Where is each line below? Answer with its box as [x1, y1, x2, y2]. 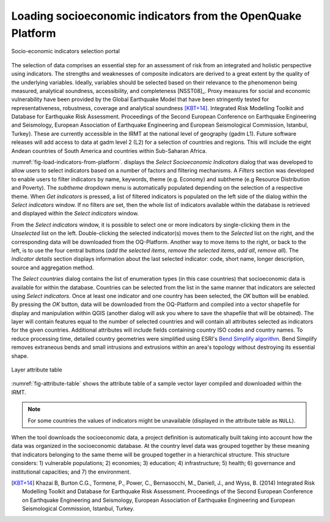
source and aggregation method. [11, 264, 94, 271]
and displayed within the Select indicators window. [11, 210, 139, 217]
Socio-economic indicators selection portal [11, 48, 120, 55]
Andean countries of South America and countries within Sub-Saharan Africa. [11, 147, 207, 154]
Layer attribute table [11, 366, 62, 373]
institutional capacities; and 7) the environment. [11, 468, 131, 475]
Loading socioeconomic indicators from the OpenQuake [11, 9, 302, 23]
